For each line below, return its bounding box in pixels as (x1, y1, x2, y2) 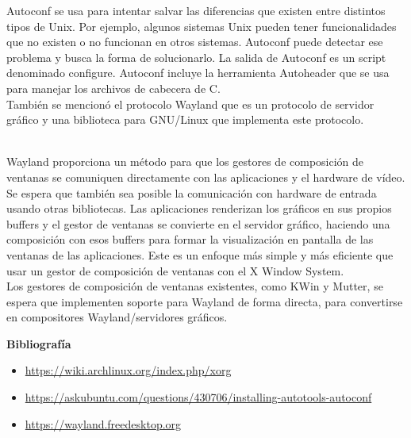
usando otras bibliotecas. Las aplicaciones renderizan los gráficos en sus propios (6, 200, 392, 217)
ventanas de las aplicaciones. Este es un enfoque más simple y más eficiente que (6, 246, 394, 263)
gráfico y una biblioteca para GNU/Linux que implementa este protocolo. (6, 111, 364, 128)
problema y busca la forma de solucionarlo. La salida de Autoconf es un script (6, 48, 386, 65)
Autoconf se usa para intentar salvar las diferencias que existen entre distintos (6, 2, 386, 18)
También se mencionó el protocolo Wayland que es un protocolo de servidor (6, 95, 375, 112)
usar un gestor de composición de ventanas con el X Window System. (6, 262, 344, 279)
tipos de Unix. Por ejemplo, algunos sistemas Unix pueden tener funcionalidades (6, 17, 397, 34)
